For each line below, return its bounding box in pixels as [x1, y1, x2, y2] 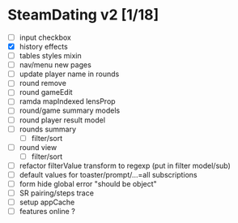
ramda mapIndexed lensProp [19, 96, 116, 106]
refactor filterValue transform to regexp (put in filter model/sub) [19, 161, 232, 170]
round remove [19, 79, 66, 88]
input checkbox [19, 32, 72, 42]
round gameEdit [19, 88, 74, 97]
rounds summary [19, 124, 77, 134]
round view [19, 142, 57, 152]
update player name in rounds [19, 69, 120, 79]
